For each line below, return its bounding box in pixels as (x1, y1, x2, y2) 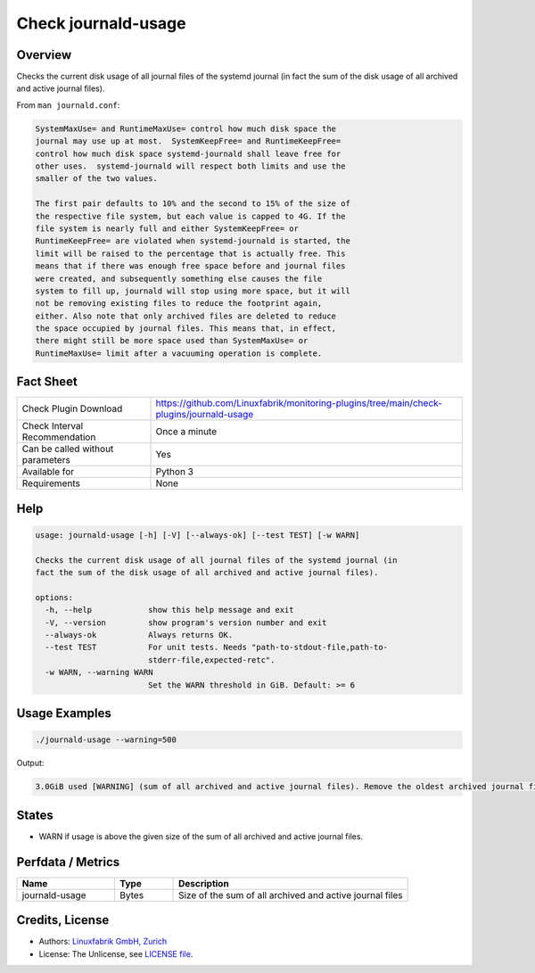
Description (178, 877, 229, 889)
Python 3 (155, 466, 193, 478)
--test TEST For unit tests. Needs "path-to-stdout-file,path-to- (45, 642, 388, 653)
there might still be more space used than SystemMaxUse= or (35, 335, 309, 346)
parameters (21, 454, 70, 466)
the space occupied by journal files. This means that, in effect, (35, 324, 337, 334)
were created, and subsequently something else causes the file (35, 273, 323, 284)
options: (35, 592, 74, 602)
